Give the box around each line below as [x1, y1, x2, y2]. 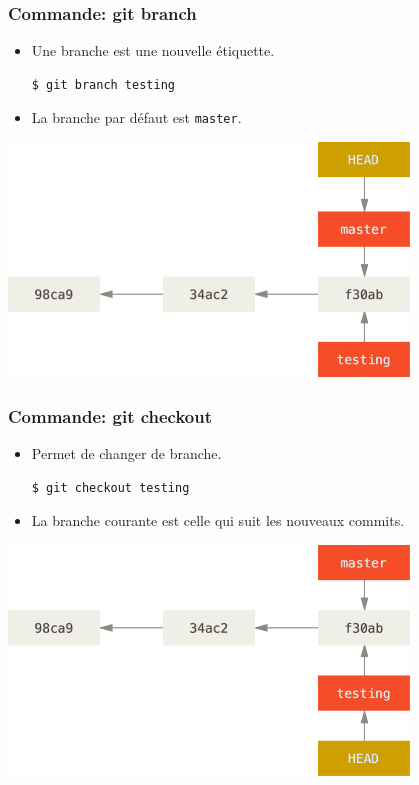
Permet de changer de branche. [31, 443, 222, 464]
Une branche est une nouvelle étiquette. [31, 40, 275, 61]
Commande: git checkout [8, 403, 213, 428]
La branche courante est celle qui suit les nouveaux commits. [31, 510, 405, 531]
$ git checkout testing [31, 480, 190, 495]
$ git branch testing [31, 77, 175, 92]
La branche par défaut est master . [31, 107, 242, 128]
